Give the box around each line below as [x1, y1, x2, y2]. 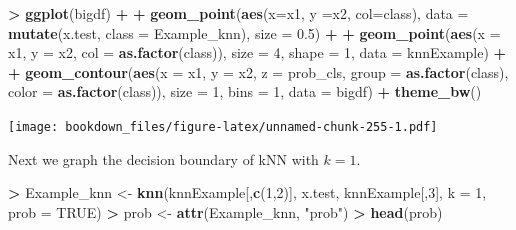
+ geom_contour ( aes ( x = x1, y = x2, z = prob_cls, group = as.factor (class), [8, 61, 509, 82]
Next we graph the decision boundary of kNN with [8, 148, 319, 169]
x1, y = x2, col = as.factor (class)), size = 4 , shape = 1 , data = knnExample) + [8, 42, 507, 63]
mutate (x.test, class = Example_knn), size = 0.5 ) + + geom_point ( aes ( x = [8, 22, 501, 43]
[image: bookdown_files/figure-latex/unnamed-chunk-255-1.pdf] [8, 119, 438, 134]
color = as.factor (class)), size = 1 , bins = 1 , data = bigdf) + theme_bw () [8, 81, 482, 102]
